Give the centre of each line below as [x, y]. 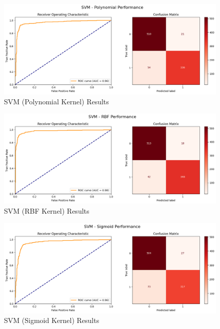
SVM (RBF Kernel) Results [47, 211]
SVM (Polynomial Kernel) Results [56, 101]
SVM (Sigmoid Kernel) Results [52, 320]
